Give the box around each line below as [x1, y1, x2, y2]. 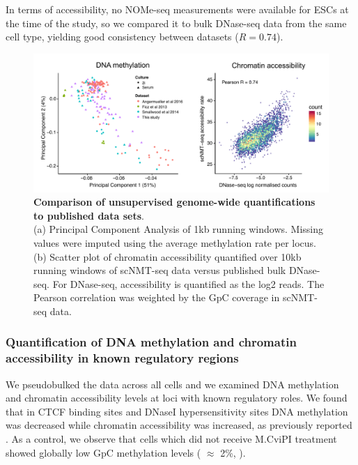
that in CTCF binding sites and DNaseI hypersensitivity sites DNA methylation [6, 404, 348, 418]
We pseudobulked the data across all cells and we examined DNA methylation [6, 376, 339, 391]
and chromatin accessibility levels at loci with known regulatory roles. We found [6, 390, 348, 405]
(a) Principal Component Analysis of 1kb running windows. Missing [33, 222, 324, 236]
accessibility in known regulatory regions [6, 349, 239, 367]
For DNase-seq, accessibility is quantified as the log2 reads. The [52, 276, 325, 291]
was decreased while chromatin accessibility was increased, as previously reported [6, 418, 352, 432]
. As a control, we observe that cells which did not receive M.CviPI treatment [6, 431, 337, 445]
